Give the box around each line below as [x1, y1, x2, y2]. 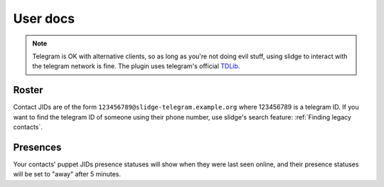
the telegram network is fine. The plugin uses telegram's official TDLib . [32, 62, 240, 70]
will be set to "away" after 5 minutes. [13, 170, 121, 178]
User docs [13, 11, 75, 26]
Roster [13, 84, 43, 96]
